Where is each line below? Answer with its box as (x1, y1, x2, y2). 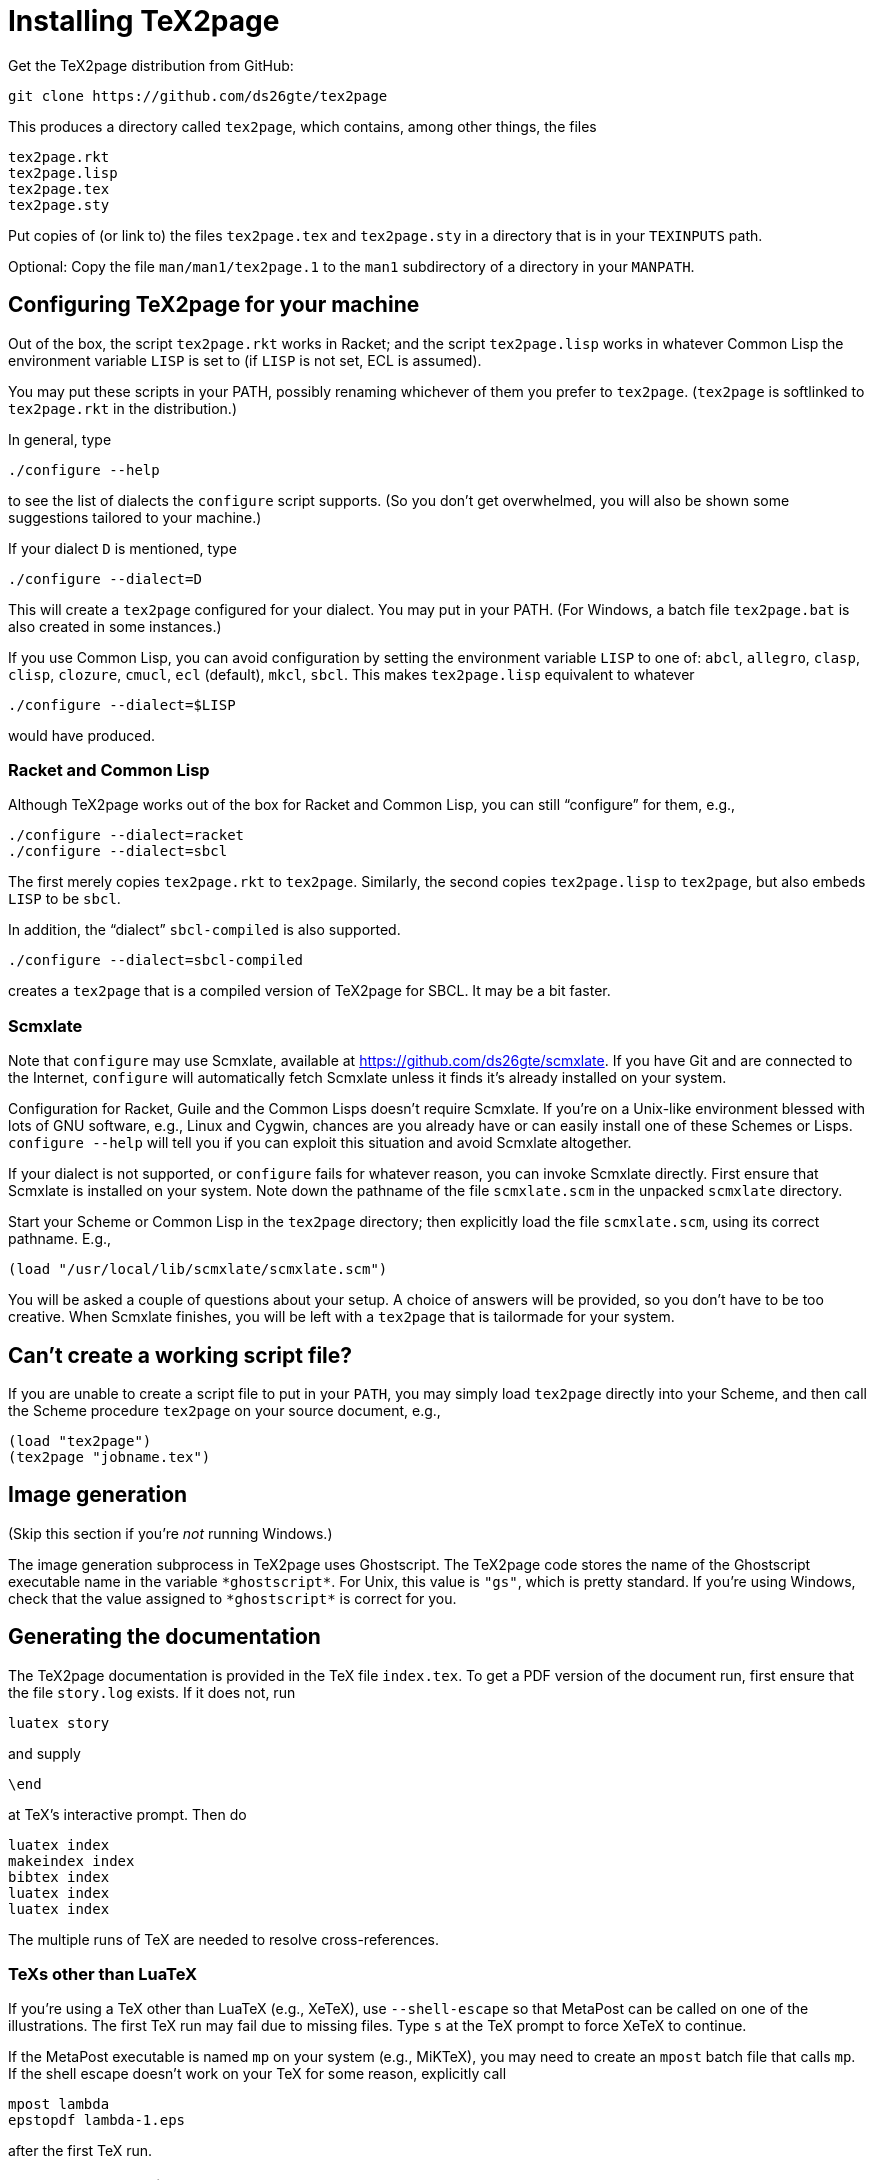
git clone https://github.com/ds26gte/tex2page (8, 87, 388, 104)
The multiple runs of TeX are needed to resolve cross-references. (8, 1930, 440, 1948)
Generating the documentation (8, 1624, 321, 1650)
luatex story (8, 1714, 110, 1731)
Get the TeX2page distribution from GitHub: (8, 56, 294, 74)
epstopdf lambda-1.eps (8, 2112, 186, 2129)
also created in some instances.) (8, 617, 222, 635)
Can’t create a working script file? (8, 1342, 353, 1368)
